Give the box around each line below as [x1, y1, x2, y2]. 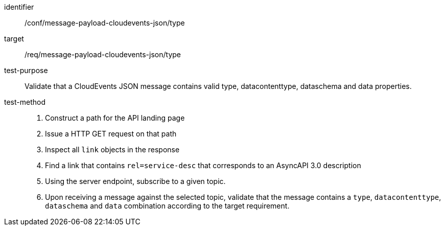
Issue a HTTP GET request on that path [45, 129, 177, 138]
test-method [4, 98, 45, 106]
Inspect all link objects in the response [45, 145, 180, 154]
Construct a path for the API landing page [45, 113, 185, 122]
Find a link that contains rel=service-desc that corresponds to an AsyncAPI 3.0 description [45, 161, 361, 170]
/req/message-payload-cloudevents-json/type [25, 50, 181, 59]
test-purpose [4, 66, 48, 75]
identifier [4, 3, 34, 11]
